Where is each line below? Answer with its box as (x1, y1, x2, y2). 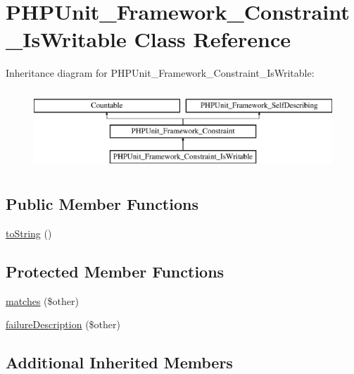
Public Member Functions (6, 193, 198, 215)
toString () (6, 226, 52, 241)
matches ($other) (6, 293, 79, 308)
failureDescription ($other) (6, 317, 120, 332)
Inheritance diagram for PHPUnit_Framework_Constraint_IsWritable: (6, 66, 315, 80)
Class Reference (134, 25, 291, 54)
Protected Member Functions (6, 261, 225, 282)
